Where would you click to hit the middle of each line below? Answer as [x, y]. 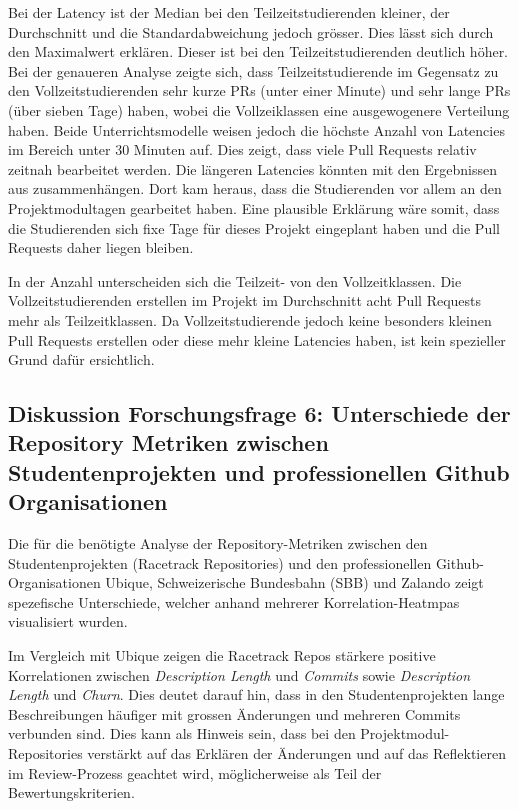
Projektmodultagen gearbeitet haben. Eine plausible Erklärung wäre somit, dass [254, 207]
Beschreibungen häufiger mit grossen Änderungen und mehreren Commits [234, 713]
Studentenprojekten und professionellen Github [259, 471]
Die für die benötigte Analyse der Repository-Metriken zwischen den [218, 543]
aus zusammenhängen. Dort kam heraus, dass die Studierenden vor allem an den [255, 188]
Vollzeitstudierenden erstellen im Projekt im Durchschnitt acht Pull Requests [245, 300]
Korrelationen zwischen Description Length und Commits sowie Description [239, 674]
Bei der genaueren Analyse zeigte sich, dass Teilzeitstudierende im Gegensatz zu [253, 70]
